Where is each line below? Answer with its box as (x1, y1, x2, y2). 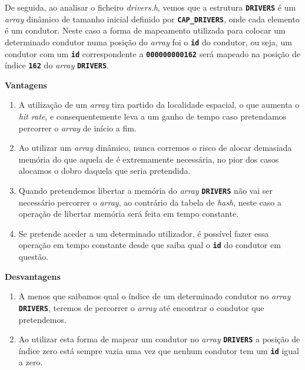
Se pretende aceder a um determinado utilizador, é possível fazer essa (18, 227, 269, 239)
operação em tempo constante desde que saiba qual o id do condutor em (18, 239, 281, 251)
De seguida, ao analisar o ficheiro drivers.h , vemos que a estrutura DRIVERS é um (5, 1, 296, 13)
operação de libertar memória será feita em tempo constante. (18, 207, 239, 220)
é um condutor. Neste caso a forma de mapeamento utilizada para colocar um (5, 24, 286, 37)
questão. (18, 250, 49, 263)
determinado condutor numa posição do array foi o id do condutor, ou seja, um (5, 35, 292, 48)
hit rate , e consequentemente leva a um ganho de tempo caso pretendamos (18, 110, 287, 123)
